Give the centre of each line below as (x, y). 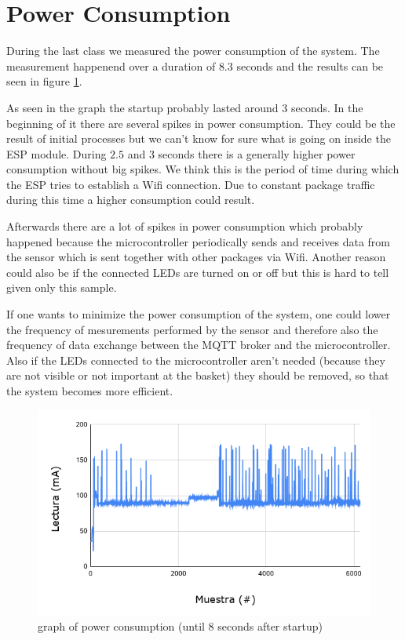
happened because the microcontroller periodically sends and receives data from (198, 241)
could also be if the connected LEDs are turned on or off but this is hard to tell (198, 272)
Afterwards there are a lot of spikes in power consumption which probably (185, 226)
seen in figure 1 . (44, 81)
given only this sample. (62, 287)
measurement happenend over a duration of (111, 65)
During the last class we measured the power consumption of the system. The (193, 51)
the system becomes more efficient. (90, 391)
